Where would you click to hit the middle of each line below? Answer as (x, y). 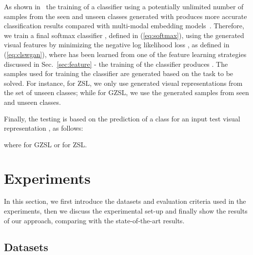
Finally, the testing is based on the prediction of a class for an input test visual (122, 118)
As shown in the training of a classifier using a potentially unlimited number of (124, 6)
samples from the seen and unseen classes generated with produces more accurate (126, 16)
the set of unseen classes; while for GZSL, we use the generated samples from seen (126, 92)
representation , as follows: (44, 128)
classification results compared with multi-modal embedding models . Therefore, (124, 26)
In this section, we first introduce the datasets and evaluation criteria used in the (125, 201)
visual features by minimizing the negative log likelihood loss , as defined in (117, 45)
